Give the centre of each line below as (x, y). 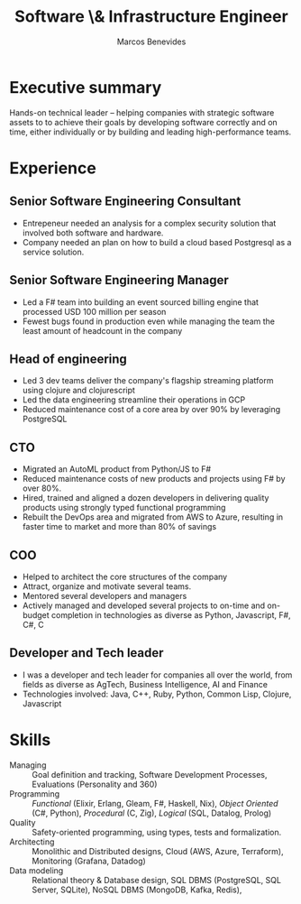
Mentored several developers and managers (105, 595)
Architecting (32, 842)
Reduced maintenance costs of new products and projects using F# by (154, 479)
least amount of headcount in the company (102, 330)
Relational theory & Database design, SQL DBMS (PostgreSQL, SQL (157, 880)
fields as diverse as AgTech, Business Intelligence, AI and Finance (145, 684)
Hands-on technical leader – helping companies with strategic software (142, 112)
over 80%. (42, 488)
